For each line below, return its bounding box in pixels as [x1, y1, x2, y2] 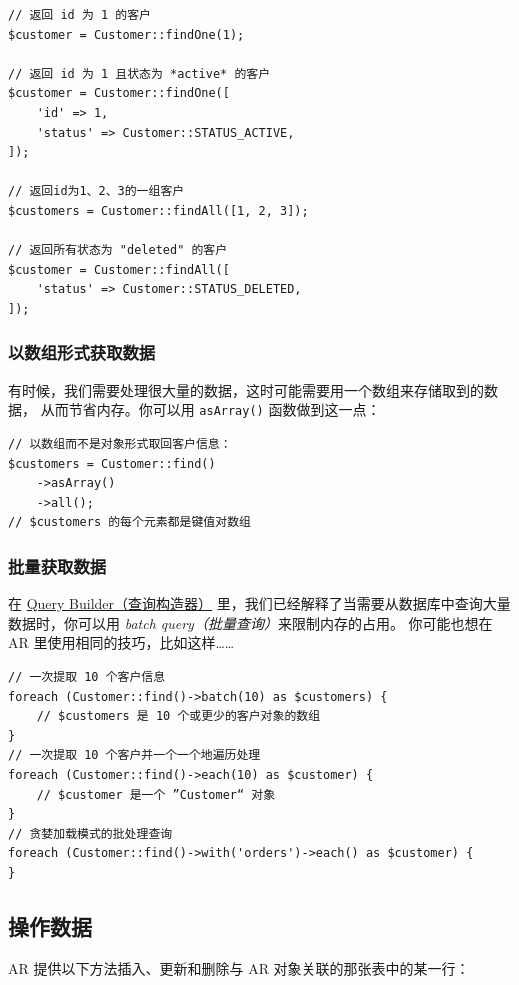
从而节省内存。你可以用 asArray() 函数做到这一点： [40, 399, 381, 420]
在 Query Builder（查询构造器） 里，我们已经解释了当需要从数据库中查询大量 [8, 593, 511, 614]
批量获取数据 [8, 553, 107, 578]
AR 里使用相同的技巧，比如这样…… [8, 632, 235, 653]
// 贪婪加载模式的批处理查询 [8, 826, 173, 841]
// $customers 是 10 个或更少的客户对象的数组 [36, 709, 321, 724]
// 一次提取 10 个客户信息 [8, 669, 166, 684]
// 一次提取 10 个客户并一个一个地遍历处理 [8, 748, 261, 763]
